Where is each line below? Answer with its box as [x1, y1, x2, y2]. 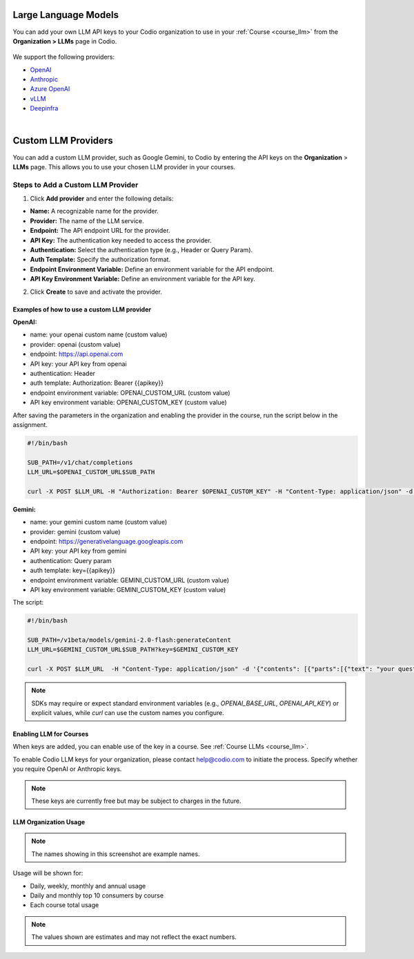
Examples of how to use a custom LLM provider [12, 305, 152, 314]
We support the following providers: [12, 53, 115, 61]
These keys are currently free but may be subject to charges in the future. [31, 797, 241, 805]
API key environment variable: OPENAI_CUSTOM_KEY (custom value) [30, 398, 227, 407]
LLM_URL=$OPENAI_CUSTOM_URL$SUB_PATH [27, 468, 155, 476]
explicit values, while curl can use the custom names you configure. [31, 709, 224, 717]
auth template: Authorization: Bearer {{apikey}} [30, 379, 164, 387]
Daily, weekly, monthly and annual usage [30, 882, 146, 890]
